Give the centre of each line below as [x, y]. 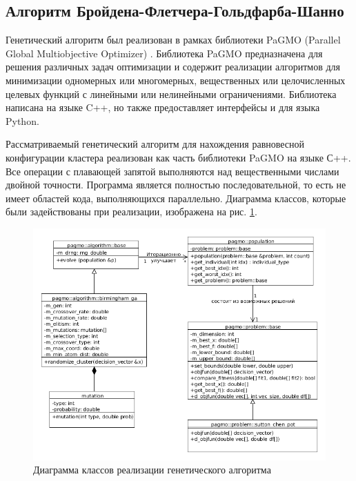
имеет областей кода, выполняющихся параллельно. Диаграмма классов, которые [176, 198]
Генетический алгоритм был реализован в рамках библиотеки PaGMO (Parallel [173, 40]
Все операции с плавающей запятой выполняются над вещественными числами [172, 171]
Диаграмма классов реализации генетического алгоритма [152, 470]
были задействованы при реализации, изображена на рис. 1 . [131, 212]
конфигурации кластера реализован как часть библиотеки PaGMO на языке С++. [178, 157]
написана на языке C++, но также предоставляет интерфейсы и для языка [163, 107]
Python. [22, 120]
